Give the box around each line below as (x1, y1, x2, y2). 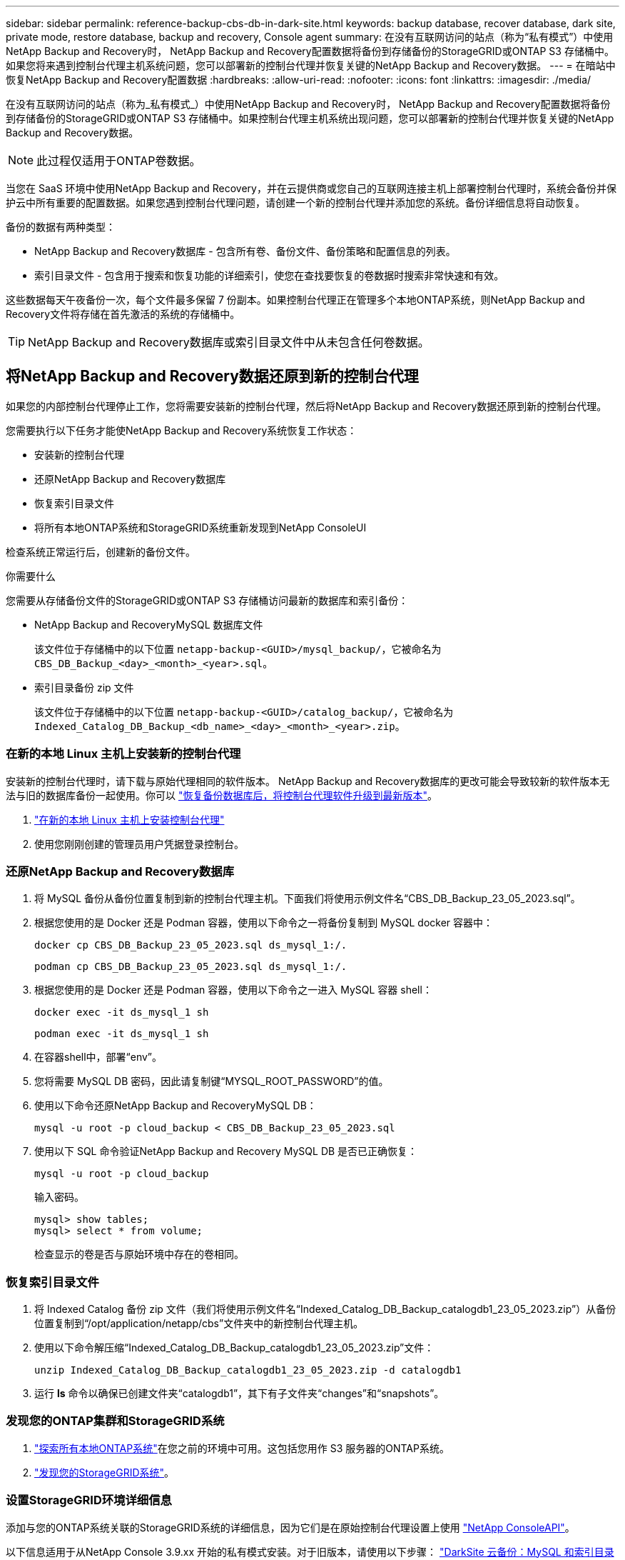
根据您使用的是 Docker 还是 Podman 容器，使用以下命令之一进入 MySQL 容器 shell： (34, 984, 432, 996)
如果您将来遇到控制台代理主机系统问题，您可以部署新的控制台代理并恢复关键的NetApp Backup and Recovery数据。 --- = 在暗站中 (6, 59, 616, 71)
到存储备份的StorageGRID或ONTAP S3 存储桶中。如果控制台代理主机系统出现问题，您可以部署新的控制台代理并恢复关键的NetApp (6, 112, 614, 124)
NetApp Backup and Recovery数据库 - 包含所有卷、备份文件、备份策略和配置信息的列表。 (34, 245, 456, 257)
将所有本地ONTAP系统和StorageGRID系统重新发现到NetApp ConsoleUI (34, 521, 367, 534)
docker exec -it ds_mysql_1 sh (34, 1006, 209, 1019)
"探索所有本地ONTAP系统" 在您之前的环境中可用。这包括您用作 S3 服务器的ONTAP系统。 (34, 1441, 449, 1454)
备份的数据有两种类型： (6, 221, 116, 233)
